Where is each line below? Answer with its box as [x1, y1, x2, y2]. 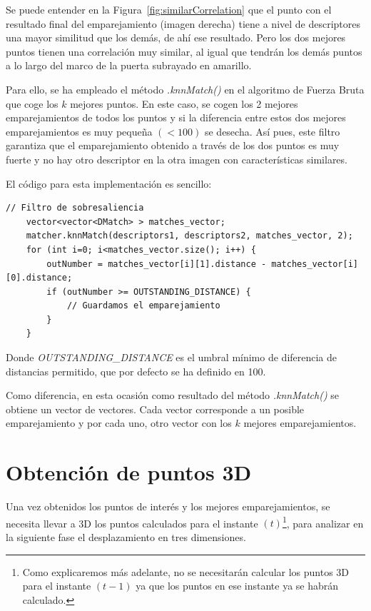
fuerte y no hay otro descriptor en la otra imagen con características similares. [6, 151, 347, 166]
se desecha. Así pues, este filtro [204, 123, 340, 138]
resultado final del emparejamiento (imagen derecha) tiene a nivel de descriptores [6, 16, 361, 31]
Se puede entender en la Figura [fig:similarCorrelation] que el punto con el [6, 2, 332, 16]
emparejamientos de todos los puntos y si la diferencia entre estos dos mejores [6, 110, 346, 125]
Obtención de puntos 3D [6, 458, 252, 487]
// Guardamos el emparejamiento [66, 301, 220, 311]
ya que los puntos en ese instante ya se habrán [136, 578, 339, 593]
